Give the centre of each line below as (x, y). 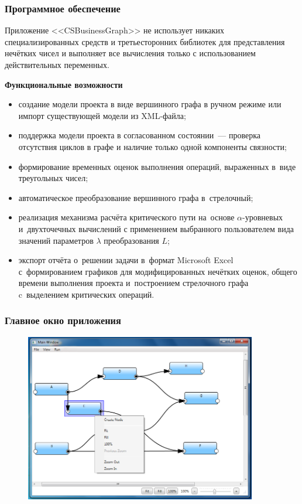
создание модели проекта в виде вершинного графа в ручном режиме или (150, 104)
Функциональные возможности (64, 84)
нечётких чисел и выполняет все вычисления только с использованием (130, 53)
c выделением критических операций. (86, 294)
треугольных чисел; (53, 178)
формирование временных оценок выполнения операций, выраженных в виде (157, 166)
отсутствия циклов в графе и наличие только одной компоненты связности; (152, 146)
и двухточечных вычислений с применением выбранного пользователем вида (156, 228)
